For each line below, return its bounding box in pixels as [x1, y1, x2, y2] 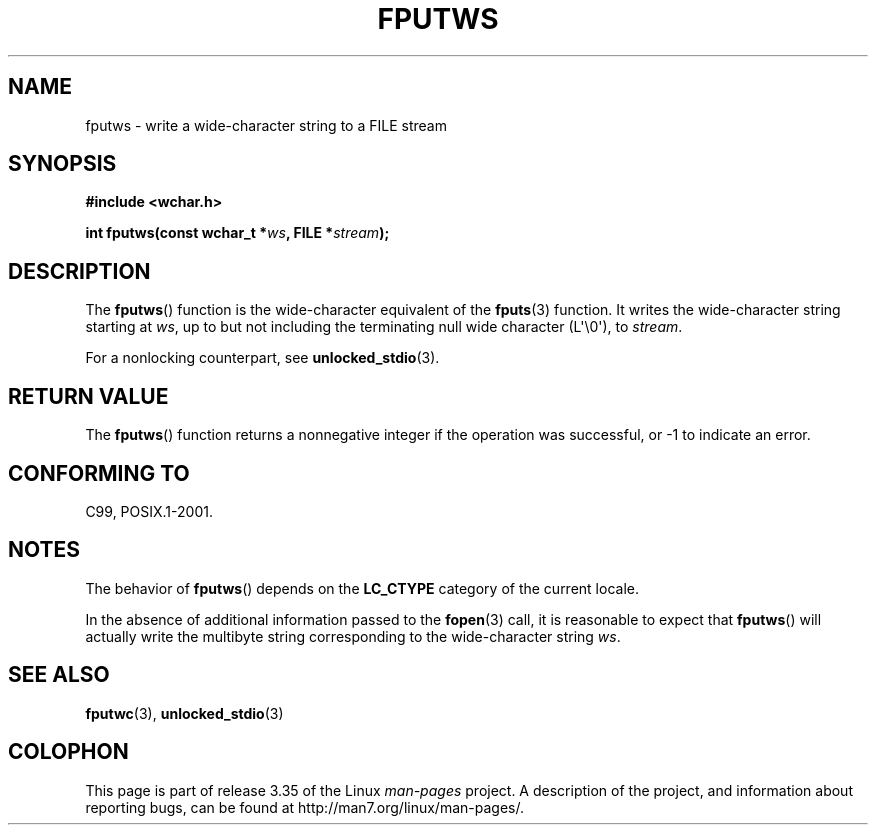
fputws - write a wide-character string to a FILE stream [85, 116, 447, 134]
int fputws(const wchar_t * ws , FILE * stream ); [85, 224, 390, 242]
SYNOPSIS [8, 151, 117, 177]
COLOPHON [8, 739, 129, 765]
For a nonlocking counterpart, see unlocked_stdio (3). [85, 349, 440, 367]
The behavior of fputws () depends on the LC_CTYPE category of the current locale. [85, 579, 639, 597]
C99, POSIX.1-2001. [85, 502, 213, 520]
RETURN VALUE [8, 383, 169, 409]
